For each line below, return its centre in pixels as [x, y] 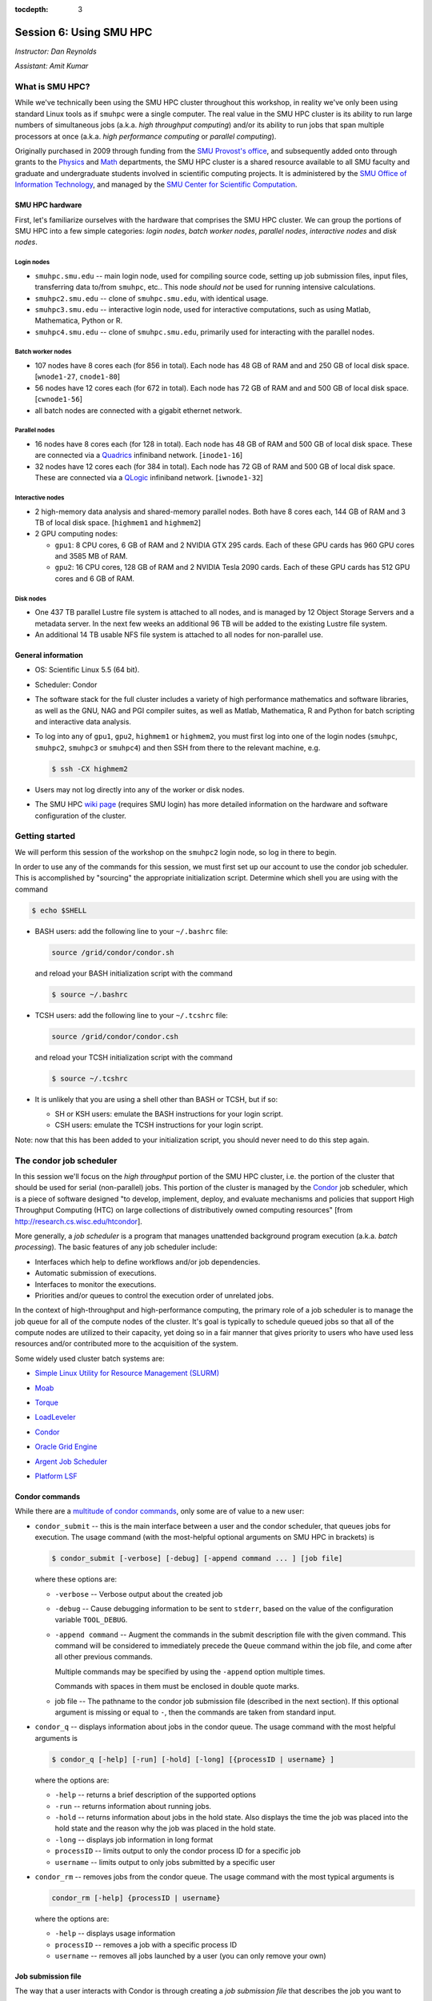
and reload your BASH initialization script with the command [134, 973]
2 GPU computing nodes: [76, 534]
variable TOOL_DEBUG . [91, 1620]
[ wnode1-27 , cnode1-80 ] [77, 377]
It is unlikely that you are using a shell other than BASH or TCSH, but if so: [156, 1099]
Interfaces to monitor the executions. [96, 1284]
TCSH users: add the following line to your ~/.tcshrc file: [131, 1015]
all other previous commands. [104, 1657]
